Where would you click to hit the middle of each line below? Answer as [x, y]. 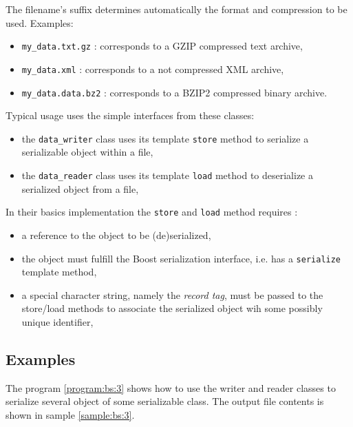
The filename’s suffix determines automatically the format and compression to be [176, 9]
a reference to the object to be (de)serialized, [116, 235]
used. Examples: [40, 22]
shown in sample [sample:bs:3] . [70, 414]
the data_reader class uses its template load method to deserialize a [168, 175]
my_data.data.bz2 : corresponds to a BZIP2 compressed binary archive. [174, 92]
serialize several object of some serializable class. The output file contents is [165, 401]
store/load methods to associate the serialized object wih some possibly [172, 308]
